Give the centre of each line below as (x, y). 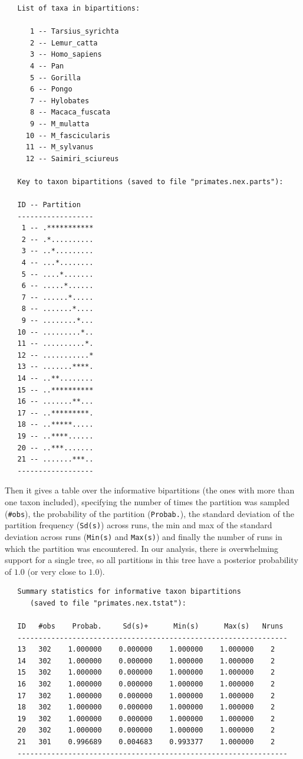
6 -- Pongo (51, 89)
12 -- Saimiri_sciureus (72, 158)
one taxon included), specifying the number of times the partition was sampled (147, 501)
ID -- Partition (49, 205)
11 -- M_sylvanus (60, 147)
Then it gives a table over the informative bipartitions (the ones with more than (150, 490)
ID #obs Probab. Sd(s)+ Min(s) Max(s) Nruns (150, 626)
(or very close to (57, 571)
